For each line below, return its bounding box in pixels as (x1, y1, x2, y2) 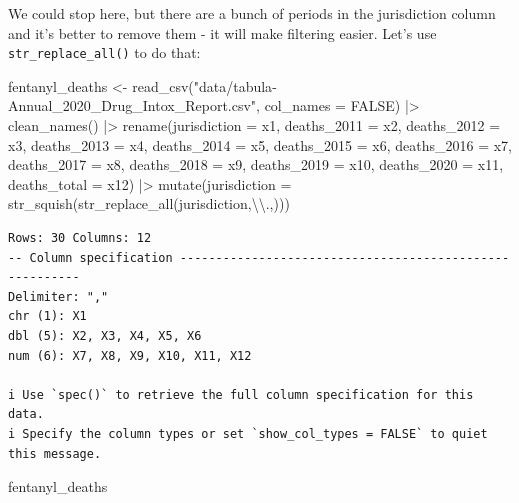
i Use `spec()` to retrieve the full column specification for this (8, 387, 474, 402)
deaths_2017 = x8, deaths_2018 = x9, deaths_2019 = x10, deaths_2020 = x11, (8, 154, 504, 175)
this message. (8, 446, 102, 461)
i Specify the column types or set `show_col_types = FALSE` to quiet (8, 426, 488, 441)
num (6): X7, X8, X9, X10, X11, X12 (8, 348, 252, 363)
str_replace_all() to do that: (8, 42, 201, 63)
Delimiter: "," (8, 289, 109, 304)
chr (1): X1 (8, 309, 87, 324)
